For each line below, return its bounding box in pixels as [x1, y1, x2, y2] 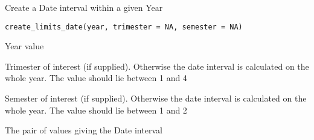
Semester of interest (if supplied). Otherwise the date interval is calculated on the [5, 92, 307, 105]
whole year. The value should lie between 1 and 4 [5, 72, 187, 84]
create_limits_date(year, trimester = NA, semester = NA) [5, 22, 243, 31]
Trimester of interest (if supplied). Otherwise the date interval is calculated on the [5, 59, 309, 72]
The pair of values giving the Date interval [5, 124, 162, 136]
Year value [5, 40, 44, 52]
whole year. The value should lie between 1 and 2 [5, 103, 187, 116]
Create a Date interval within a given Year [5, 1, 163, 13]
